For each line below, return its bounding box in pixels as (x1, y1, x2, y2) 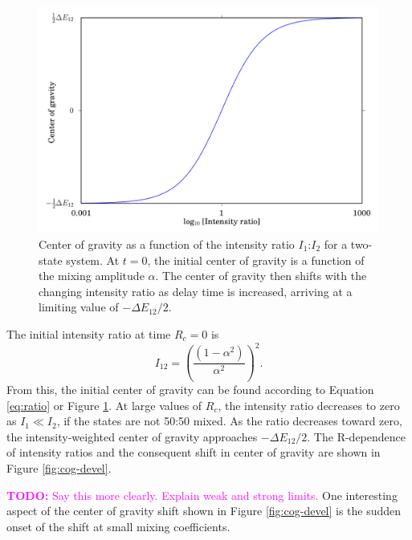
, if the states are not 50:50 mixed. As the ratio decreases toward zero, (56, 412, 402, 429)
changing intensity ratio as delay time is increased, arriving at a (39, 282, 353, 299)
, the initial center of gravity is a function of (147, 251, 365, 268)
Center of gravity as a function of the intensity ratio (39, 235, 295, 252)
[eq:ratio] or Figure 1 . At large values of (6, 396, 202, 413)
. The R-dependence (307, 428, 406, 445)
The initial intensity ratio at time (6, 325, 171, 342)
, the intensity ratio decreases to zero (218, 396, 400, 413)
